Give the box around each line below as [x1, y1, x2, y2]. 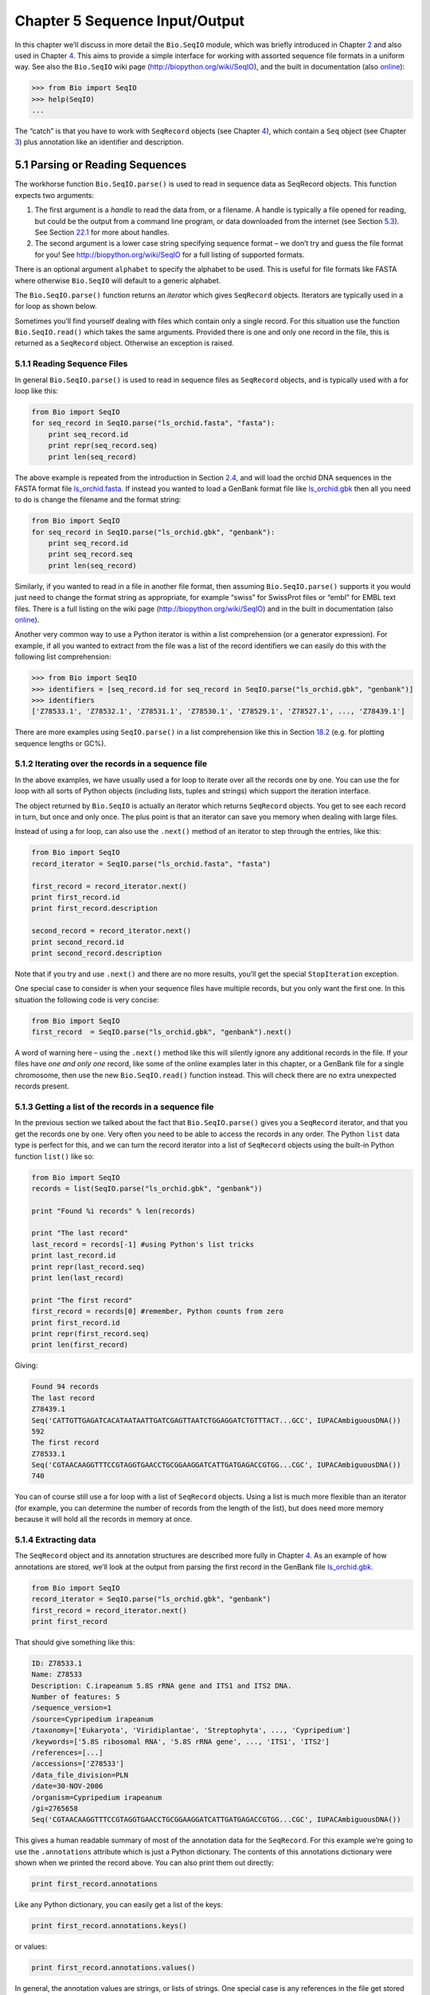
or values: [14, 1942, 48, 1951]
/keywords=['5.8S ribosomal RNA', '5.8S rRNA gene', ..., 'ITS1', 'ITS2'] [31, 1736, 330, 1746]
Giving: [14, 1361, 38, 1370]
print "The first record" [31, 1295, 133, 1305]
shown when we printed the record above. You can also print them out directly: [14, 1858, 274, 1867]
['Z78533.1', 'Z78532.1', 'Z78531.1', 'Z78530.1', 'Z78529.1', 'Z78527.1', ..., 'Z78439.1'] [31, 707, 405, 716]
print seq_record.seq [48, 550, 133, 559]
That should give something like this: [14, 1637, 135, 1647]
